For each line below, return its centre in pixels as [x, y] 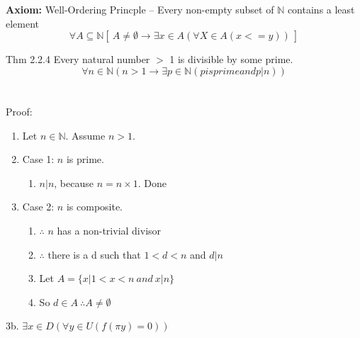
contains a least [321, 9]
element [23, 23]
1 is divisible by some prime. [231, 59]
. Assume [85, 135]
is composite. [95, 207]
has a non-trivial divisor [109, 230]
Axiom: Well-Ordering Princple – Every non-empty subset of [140, 9]
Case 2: [38, 207]
